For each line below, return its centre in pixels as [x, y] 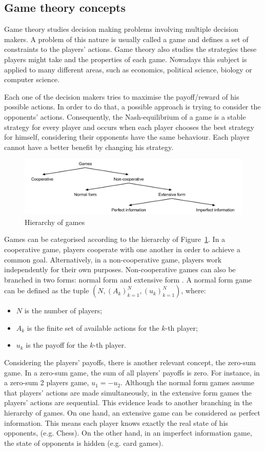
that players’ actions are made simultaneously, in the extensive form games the [128, 392]
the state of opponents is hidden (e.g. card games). [84, 442]
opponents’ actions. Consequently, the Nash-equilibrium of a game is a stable [125, 116]
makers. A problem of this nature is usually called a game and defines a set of [126, 39]
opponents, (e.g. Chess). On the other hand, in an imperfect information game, [128, 433]
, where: [193, 290]
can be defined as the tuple [47, 290]
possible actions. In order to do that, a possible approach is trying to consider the [132, 107]
